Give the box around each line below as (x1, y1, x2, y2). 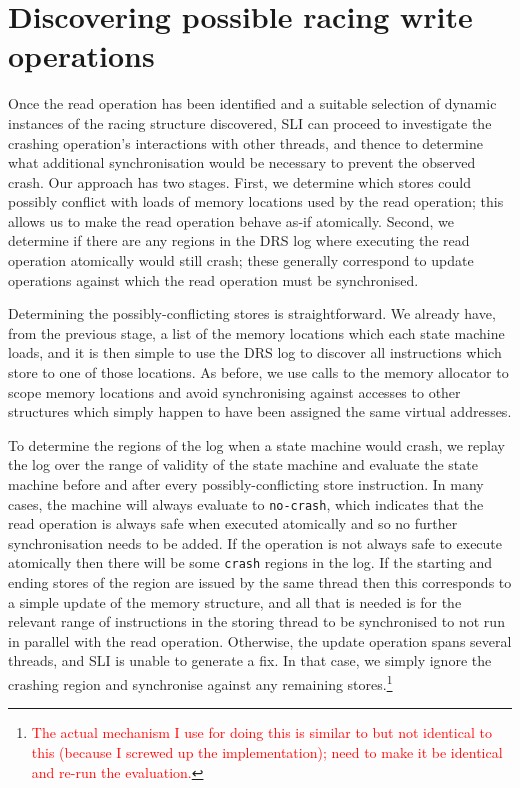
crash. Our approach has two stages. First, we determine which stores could (8, 171, 471, 192)
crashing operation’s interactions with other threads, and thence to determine (8, 132, 484, 153)
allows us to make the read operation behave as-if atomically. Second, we (8, 210, 454, 231)
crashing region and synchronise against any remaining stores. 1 (8, 671, 393, 694)
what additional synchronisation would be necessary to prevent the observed (8, 152, 476, 173)
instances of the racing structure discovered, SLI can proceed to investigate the (8, 112, 492, 133)
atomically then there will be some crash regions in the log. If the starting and (8, 552, 493, 573)
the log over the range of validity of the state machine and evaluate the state (8, 454, 478, 475)
